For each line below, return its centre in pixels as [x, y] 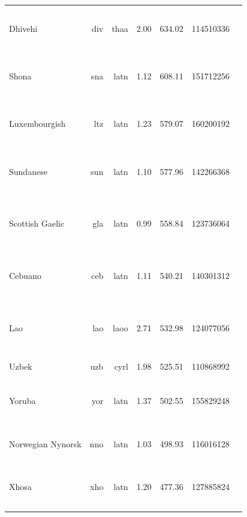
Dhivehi [23, 28]
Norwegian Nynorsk [45, 443]
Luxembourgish [38, 124]
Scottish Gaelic [37, 223]
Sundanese [28, 171]
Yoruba [23, 400]
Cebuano [25, 276]
